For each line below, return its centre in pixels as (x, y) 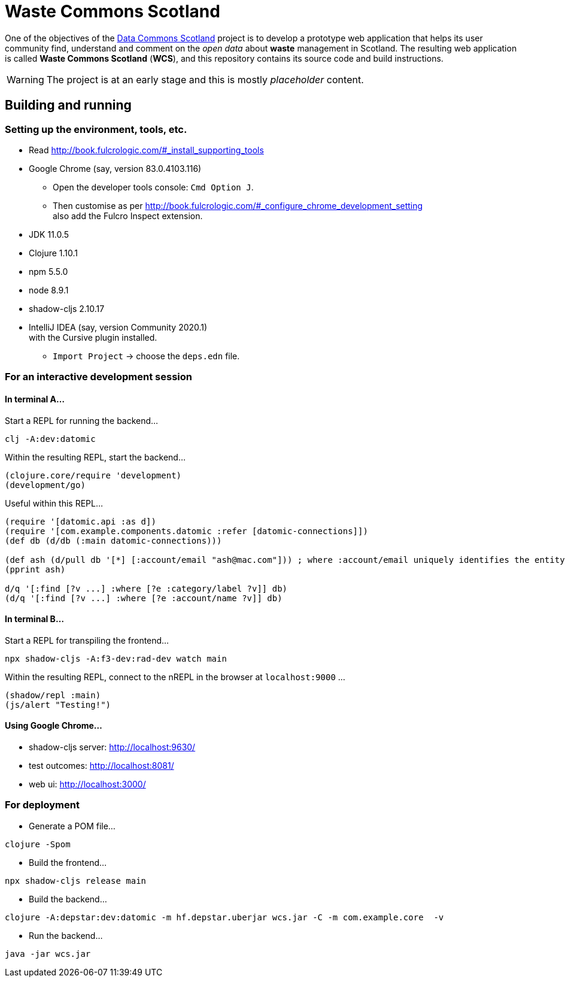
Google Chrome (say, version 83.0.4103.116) (115, 168)
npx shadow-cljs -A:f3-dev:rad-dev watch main (116, 658)
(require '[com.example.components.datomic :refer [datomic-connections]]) (186, 531)
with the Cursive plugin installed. (93, 337)
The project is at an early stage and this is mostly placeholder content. (205, 79)
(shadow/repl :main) (53, 695)
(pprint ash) (35, 569)
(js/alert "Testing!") (58, 704)
